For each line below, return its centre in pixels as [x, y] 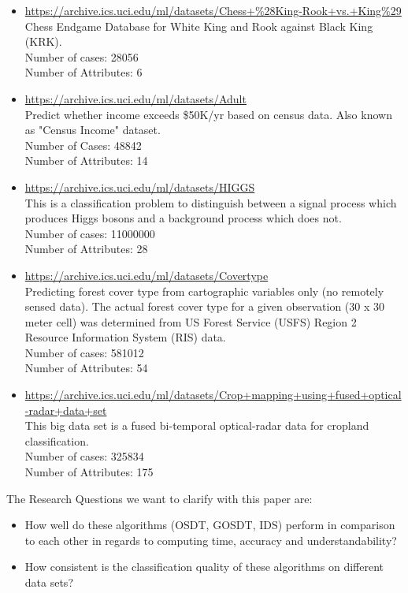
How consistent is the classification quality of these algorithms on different [204, 567]
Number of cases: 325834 [84, 456]
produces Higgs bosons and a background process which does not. [183, 218]
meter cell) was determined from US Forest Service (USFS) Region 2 [191, 321]
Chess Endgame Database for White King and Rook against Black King [199, 26]
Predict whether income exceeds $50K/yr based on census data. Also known [208, 114]
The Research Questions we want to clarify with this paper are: [159, 498]
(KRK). [43, 41]
